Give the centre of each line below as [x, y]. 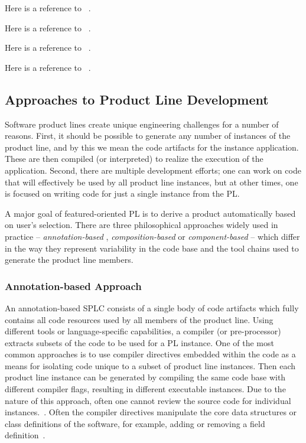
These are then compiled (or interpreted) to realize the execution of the [134, 159]
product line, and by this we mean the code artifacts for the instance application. [152, 147]
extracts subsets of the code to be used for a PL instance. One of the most [139, 342]
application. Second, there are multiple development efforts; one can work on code [153, 170]
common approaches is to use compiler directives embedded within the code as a [150, 354]
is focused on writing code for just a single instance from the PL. [122, 193]
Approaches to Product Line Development [137, 99]
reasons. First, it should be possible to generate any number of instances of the [148, 136]
